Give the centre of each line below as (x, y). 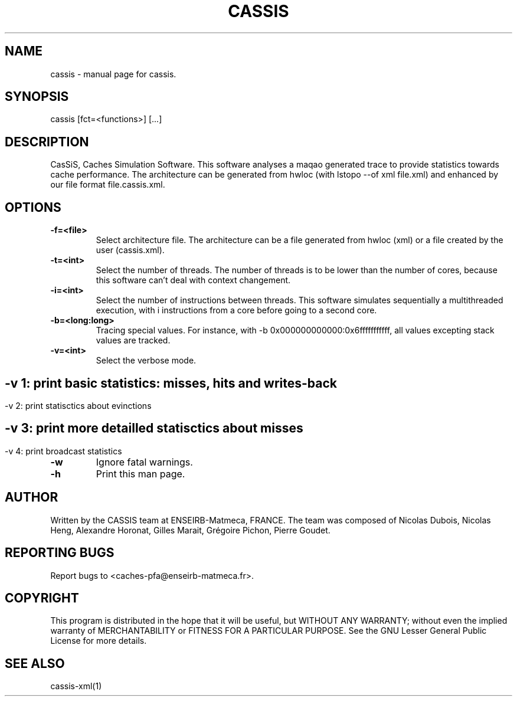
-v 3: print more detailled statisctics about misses (154, 428)
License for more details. (99, 641)
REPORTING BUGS (60, 553)
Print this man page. (140, 474)
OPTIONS (33, 207)
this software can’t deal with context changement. (193, 280)
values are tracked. (133, 340)
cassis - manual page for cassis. (113, 74)
